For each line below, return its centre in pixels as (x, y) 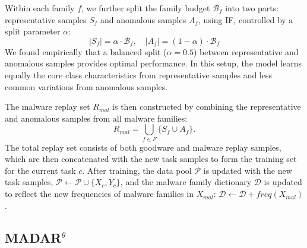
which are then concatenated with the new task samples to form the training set (151, 159)
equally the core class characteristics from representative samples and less (139, 74)
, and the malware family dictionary (186, 182)
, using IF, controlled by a (246, 19)
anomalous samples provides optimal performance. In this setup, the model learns (153, 63)
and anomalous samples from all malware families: (96, 118)
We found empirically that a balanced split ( (86, 51)
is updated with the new (248, 170)
